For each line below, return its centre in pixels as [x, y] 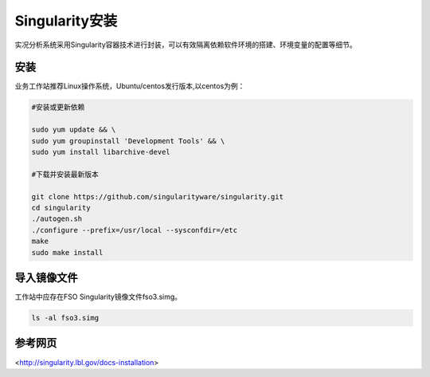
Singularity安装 [66, 21]
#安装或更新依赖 [58, 107]
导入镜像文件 [46, 278]
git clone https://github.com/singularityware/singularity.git [158, 196]
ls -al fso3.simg [65, 318]
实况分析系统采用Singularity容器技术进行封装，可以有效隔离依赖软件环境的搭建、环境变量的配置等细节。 [186, 45]
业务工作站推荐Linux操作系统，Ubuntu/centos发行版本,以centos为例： [130, 86]
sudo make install [67, 252]
